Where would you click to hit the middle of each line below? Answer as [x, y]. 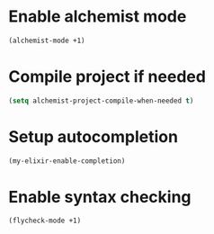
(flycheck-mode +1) [45, 221]
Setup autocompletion [94, 136]
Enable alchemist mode [98, 17]
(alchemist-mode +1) [47, 40]
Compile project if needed [107, 76]
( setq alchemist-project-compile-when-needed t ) [101, 101]
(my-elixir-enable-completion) [67, 161]
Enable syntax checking [100, 197]
